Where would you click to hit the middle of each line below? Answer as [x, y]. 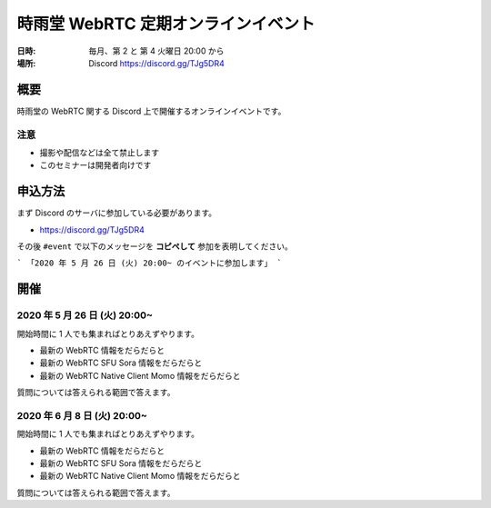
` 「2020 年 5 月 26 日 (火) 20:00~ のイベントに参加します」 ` [149, 263]
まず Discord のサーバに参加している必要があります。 [117, 213]
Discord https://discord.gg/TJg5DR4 [156, 63]
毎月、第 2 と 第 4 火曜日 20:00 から [156, 51]
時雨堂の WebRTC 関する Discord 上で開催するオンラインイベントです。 [151, 111]
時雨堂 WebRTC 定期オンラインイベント [166, 24]
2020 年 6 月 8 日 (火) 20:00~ [82, 415]
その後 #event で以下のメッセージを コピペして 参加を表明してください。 [155, 246]
